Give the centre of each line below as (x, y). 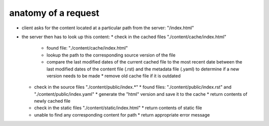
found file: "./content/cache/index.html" (87, 48)
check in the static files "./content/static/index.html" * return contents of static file (118, 108)
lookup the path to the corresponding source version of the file (111, 55)
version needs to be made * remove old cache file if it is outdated (114, 76)
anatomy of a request (54, 13)
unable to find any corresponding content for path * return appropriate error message (122, 115)
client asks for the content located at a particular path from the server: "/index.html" (108, 28)
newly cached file (52, 101)
